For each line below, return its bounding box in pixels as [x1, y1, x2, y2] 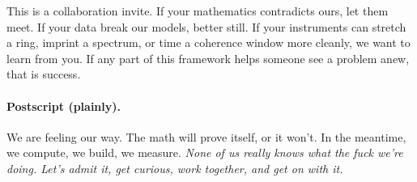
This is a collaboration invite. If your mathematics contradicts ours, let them [6, 2, 389, 19]
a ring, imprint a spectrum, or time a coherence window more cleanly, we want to [6, 34, 411, 51]
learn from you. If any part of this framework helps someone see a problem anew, [6, 49, 410, 66]
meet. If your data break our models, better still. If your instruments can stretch [6, 18, 406, 35]
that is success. [6, 66, 81, 83]
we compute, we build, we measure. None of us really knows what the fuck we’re [6, 144, 403, 161]
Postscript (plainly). [6, 97, 121, 114]
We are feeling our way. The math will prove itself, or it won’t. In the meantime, [6, 128, 406, 145]
